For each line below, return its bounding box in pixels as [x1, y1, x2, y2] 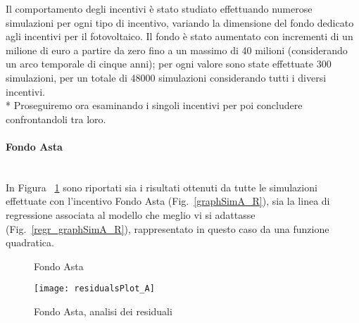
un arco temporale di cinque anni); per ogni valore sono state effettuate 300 [6, 56, 332, 71]
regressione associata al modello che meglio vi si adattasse [6, 207, 256, 222]
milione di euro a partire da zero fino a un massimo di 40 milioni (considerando [6, 42, 348, 57]
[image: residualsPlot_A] [34, 284, 155, 294]
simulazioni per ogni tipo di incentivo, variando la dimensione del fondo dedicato [6, 15, 354, 30]
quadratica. [6, 235, 54, 250]
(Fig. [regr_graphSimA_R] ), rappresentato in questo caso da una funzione [6, 221, 329, 236]
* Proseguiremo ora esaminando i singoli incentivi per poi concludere [6, 98, 303, 113]
